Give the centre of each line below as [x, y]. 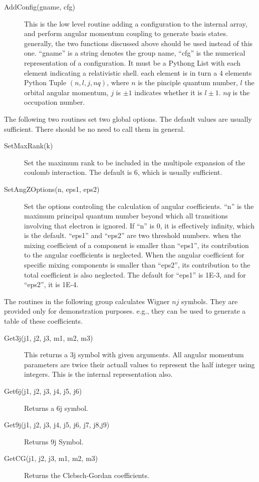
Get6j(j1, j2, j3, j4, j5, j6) [43, 391]
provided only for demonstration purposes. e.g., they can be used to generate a [125, 311]
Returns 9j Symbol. [54, 441]
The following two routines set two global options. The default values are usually [128, 118]
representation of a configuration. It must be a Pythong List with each [133, 62]
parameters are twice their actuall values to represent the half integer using [140, 364]
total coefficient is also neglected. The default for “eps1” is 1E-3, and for [135, 274]
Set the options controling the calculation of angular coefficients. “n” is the [139, 206]
